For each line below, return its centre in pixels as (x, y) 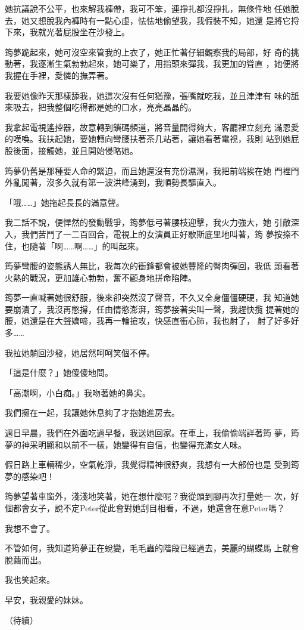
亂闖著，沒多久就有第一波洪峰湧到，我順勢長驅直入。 (117, 182)
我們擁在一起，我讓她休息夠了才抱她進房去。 (92, 413)
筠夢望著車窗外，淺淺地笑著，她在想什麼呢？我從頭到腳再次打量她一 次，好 (152, 496)
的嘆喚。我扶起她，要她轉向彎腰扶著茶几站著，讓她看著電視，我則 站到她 (148, 139)
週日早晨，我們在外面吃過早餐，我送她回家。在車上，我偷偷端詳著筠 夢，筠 (152, 433)
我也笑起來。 (30, 580)
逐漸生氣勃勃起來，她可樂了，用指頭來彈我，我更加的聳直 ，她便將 (168, 64)
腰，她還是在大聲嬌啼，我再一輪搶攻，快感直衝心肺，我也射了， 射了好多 (148, 321)
